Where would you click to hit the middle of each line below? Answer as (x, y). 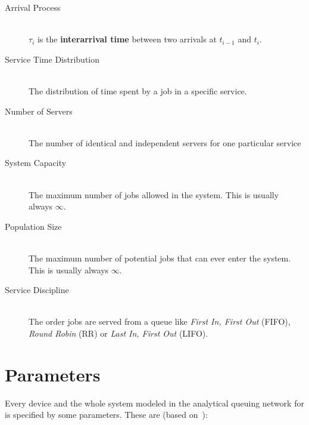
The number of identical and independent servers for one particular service (165, 142)
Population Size (33, 226)
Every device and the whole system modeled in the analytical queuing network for (154, 403)
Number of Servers (39, 111)
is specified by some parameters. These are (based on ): (106, 415)
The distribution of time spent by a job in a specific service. (138, 90)
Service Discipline (37, 290)
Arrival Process (33, 7)
